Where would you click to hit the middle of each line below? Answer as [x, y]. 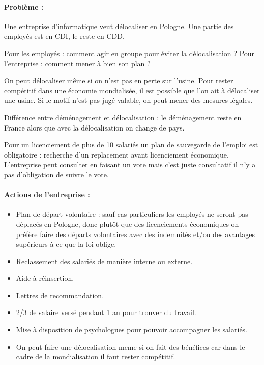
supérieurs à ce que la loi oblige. [66, 244]
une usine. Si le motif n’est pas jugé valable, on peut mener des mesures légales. [128, 100]
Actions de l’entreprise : [47, 194]
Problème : [24, 6]
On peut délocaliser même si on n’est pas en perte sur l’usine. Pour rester [119, 80]
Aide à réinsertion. [45, 278]
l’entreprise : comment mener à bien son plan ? [77, 63]
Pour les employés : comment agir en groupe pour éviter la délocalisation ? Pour [129, 53]
